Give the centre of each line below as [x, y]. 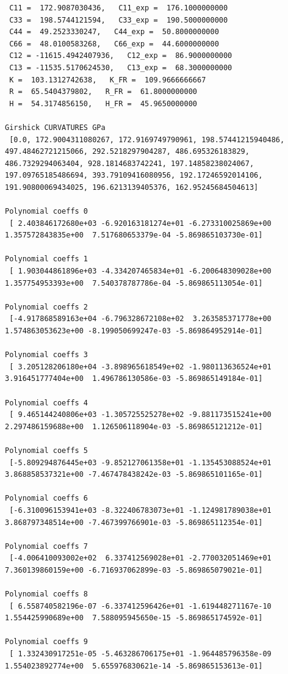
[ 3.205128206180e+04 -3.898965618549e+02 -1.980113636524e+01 [140, 367]
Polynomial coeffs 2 [47, 307]
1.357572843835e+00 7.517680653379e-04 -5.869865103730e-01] [134, 235]
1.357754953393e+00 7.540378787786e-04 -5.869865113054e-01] [134, 283]
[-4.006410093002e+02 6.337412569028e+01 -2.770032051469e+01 [140, 558]
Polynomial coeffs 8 [47, 594]
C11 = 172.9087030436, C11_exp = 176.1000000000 [119, 8]
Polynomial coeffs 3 [47, 355]
